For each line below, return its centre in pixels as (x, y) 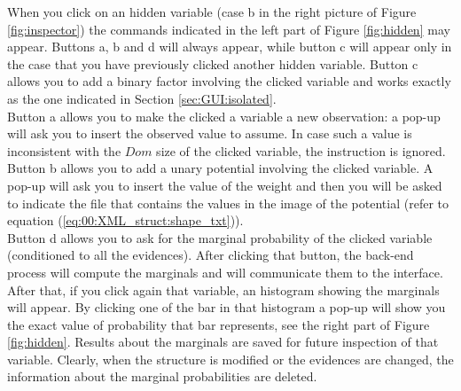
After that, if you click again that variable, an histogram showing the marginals (223, 289)
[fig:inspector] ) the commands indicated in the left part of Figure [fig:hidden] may (229, 29)
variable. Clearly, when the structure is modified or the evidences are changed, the (230, 359)
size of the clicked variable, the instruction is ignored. (301, 150)
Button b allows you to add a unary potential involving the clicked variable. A (220, 168)
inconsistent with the (64, 150)
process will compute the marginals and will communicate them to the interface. (225, 272)
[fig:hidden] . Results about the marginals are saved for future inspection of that (223, 342)
